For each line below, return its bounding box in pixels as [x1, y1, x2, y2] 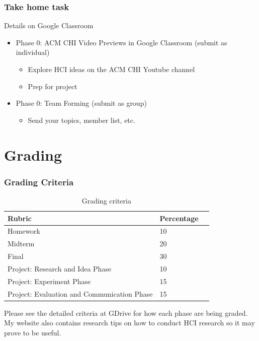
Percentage [159, 213, 199, 223]
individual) [16, 47, 50, 57]
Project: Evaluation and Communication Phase [8, 288, 153, 299]
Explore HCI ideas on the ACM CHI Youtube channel [28, 64, 195, 74]
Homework [8, 226, 40, 236]
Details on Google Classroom [4, 20, 94, 31]
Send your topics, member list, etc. [28, 114, 135, 125]
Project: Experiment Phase [8, 276, 91, 286]
